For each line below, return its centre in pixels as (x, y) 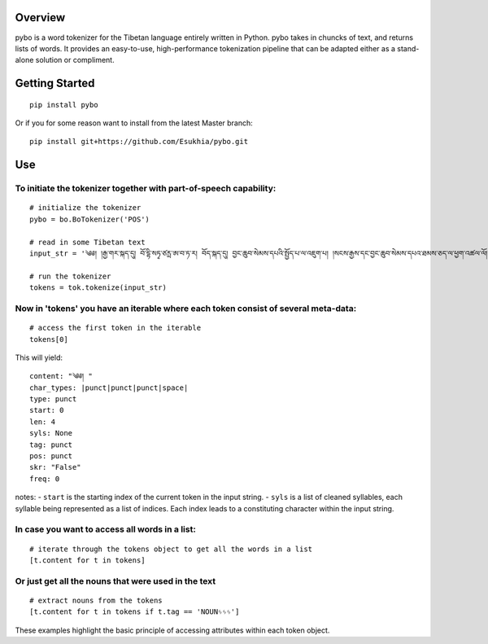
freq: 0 (45, 479)
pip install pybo (64, 105)
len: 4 (43, 422)
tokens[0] (49, 339)
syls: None (51, 433)
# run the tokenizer (70, 276)
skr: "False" (55, 467)
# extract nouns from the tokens (96, 600)
